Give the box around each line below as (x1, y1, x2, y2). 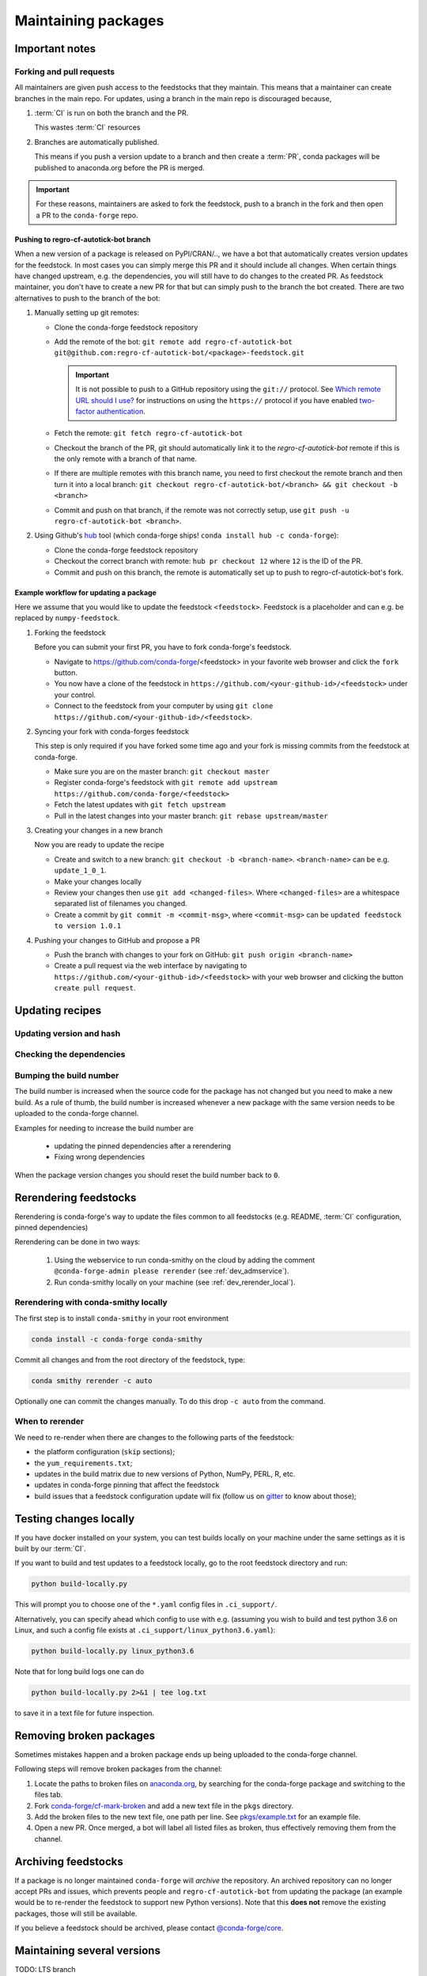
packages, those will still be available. (14, 1909, 138, 1918)
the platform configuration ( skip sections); (34, 1447, 176, 1457)
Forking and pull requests (14, 66, 115, 77)
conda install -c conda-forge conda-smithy (31, 1334, 203, 1344)
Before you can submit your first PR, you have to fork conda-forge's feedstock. (34, 643, 292, 652)
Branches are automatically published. (34, 137, 160, 146)
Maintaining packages (14, 12, 164, 29)
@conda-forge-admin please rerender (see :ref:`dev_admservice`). (54, 1266, 289, 1276)
